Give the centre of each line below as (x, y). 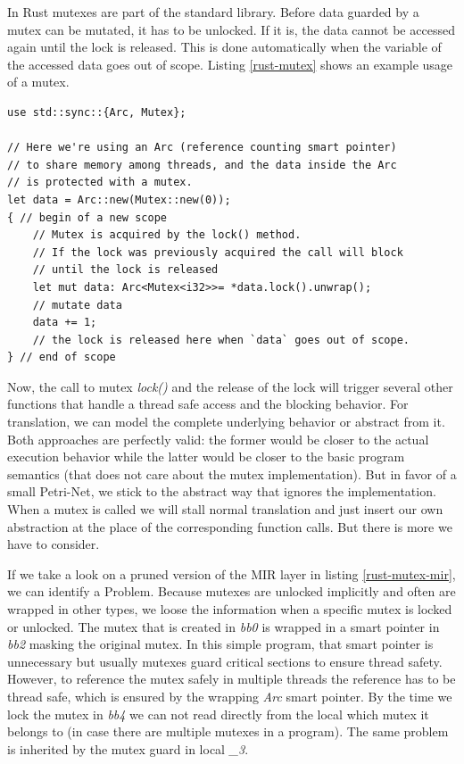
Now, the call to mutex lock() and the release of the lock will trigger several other (230, 386)
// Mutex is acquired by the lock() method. (167, 235)
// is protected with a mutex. (100, 183)
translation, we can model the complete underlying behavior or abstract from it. (226, 422)
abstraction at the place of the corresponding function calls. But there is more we (230, 526)
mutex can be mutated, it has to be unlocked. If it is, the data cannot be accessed (231, 29)
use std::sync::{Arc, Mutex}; (97, 112)
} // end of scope (62, 357)
